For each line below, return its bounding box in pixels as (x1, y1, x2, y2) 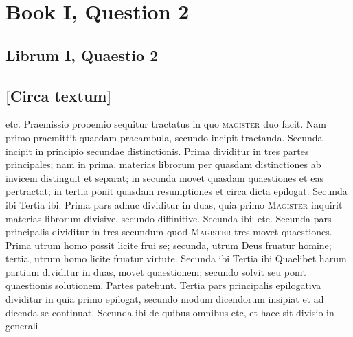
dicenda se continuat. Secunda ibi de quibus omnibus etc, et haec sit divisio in (5, 305, 334, 319)
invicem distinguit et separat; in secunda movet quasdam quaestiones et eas (5, 170, 323, 185)
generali (5, 318, 38, 333)
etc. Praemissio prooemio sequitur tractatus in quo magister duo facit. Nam (5, 117, 326, 131)
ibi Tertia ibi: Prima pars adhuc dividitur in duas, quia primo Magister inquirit (5, 197, 343, 211)
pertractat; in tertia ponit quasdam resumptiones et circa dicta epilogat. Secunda (5, 184, 348, 198)
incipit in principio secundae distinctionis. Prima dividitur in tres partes (5, 143, 309, 158)
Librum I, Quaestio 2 (5, 44, 159, 65)
